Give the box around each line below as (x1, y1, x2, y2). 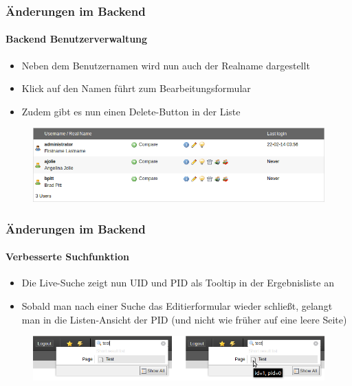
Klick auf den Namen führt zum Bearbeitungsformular (21, 81, 251, 95)
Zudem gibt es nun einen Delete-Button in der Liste (21, 104, 241, 118)
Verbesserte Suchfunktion (5, 249, 129, 264)
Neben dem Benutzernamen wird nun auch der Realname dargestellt (21, 58, 310, 72)
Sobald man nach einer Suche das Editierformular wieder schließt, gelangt (21, 299, 333, 313)
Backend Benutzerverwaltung (5, 32, 148, 46)
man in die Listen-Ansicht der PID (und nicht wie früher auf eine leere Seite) (21, 312, 347, 326)
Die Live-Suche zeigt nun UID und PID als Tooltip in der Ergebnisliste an (21, 275, 334, 290)
